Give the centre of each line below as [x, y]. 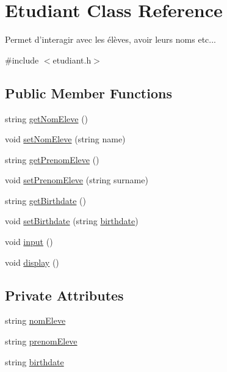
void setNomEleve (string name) [65, 139]
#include [22, 60]
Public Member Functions [88, 93]
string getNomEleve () [47, 118]
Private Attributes [64, 295]
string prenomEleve [41, 341]
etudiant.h [72, 60]
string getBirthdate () [45, 200]
